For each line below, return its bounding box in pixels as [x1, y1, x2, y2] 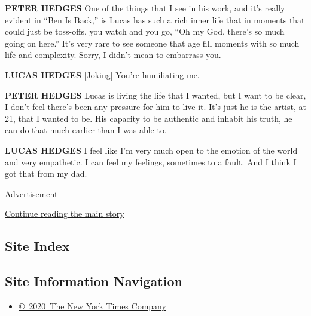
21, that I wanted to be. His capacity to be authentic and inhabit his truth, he [5, 112, 292, 124]
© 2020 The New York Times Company [19, 299, 166, 312]
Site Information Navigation [5, 272, 182, 290]
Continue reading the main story [5, 207, 124, 220]
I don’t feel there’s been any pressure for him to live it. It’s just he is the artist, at [5, 100, 306, 113]
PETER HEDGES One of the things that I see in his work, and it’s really [5, 2, 285, 14]
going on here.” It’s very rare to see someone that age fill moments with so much [5, 36, 300, 49]
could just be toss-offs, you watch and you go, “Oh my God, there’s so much [5, 25, 285, 38]
